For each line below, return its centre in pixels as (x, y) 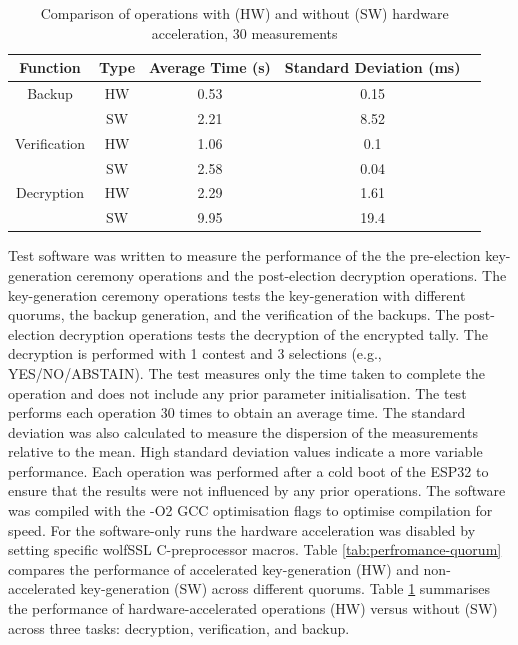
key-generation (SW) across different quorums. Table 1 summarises (285, 588)
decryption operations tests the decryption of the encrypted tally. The (273, 333)
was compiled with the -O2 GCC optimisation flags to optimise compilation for (250, 510)
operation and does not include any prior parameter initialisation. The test (237, 392)
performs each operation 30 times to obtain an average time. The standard (237, 412)
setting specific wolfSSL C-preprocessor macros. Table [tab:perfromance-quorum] (255, 549)
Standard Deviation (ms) (372, 67)
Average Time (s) (210, 67)
